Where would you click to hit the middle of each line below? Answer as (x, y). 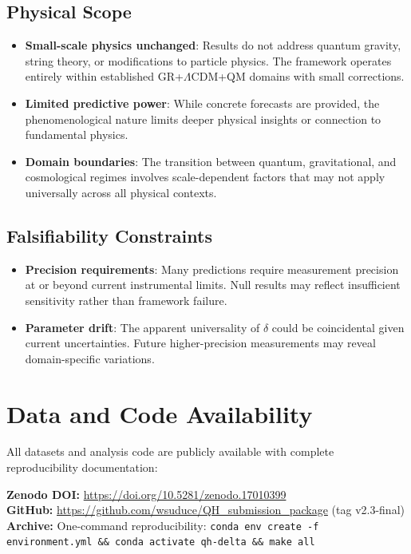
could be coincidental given (338, 327)
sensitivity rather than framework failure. (126, 300)
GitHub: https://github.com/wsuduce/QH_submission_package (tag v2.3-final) (205, 510)
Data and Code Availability (160, 413)
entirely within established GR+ (104, 76)
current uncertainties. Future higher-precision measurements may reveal (200, 343)
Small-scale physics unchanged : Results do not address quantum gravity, (213, 45)
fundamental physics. (77, 135)
